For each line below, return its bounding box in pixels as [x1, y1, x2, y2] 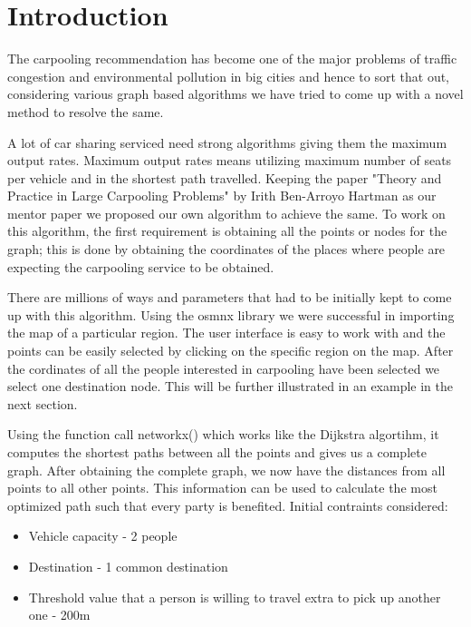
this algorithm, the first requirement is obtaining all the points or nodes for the [7, 221, 447, 240]
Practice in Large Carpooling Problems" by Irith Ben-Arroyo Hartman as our [7, 186, 437, 205]
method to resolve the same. [7, 102, 164, 121]
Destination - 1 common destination [28, 556, 228, 575]
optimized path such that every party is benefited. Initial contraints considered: [7, 495, 448, 514]
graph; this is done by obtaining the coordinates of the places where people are [7, 240, 446, 259]
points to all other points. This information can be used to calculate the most [7, 478, 437, 497]
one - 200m [28, 605, 91, 624]
